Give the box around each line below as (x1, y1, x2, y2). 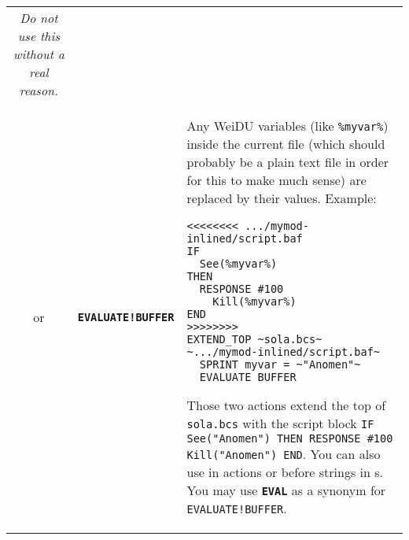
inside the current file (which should (186, 135, 385, 153)
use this (17, 27, 60, 45)
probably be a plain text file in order (186, 153, 389, 171)
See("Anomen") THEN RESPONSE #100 (186, 432, 393, 445)
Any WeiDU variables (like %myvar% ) (186, 117, 389, 135)
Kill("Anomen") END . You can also (186, 445, 381, 463)
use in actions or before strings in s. (186, 463, 383, 481)
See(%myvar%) (199, 257, 278, 270)
